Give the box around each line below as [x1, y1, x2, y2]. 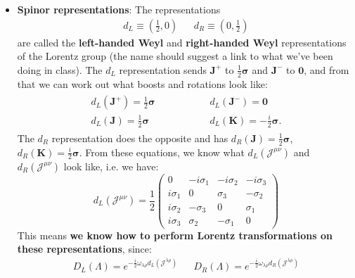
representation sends [119, 62, 207, 77]
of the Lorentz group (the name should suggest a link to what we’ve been [17, 49, 333, 63]
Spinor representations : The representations [17, 2, 221, 16]
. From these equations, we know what [79, 144, 245, 159]
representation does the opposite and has [51, 130, 228, 145]
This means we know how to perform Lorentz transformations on [17, 227, 333, 242]
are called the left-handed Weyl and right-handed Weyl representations [17, 34, 347, 49]
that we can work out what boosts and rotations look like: [17, 76, 268, 91]
